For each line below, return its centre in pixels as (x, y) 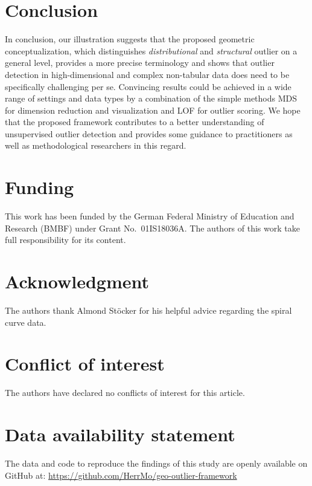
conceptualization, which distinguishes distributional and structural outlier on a (151, 50)
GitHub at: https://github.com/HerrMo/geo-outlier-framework (121, 475)
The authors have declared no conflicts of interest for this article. (125, 393)
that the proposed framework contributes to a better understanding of (135, 122)
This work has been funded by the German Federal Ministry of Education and (150, 216)
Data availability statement (120, 434)
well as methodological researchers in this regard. (96, 145)
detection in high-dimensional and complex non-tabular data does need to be (147, 74)
